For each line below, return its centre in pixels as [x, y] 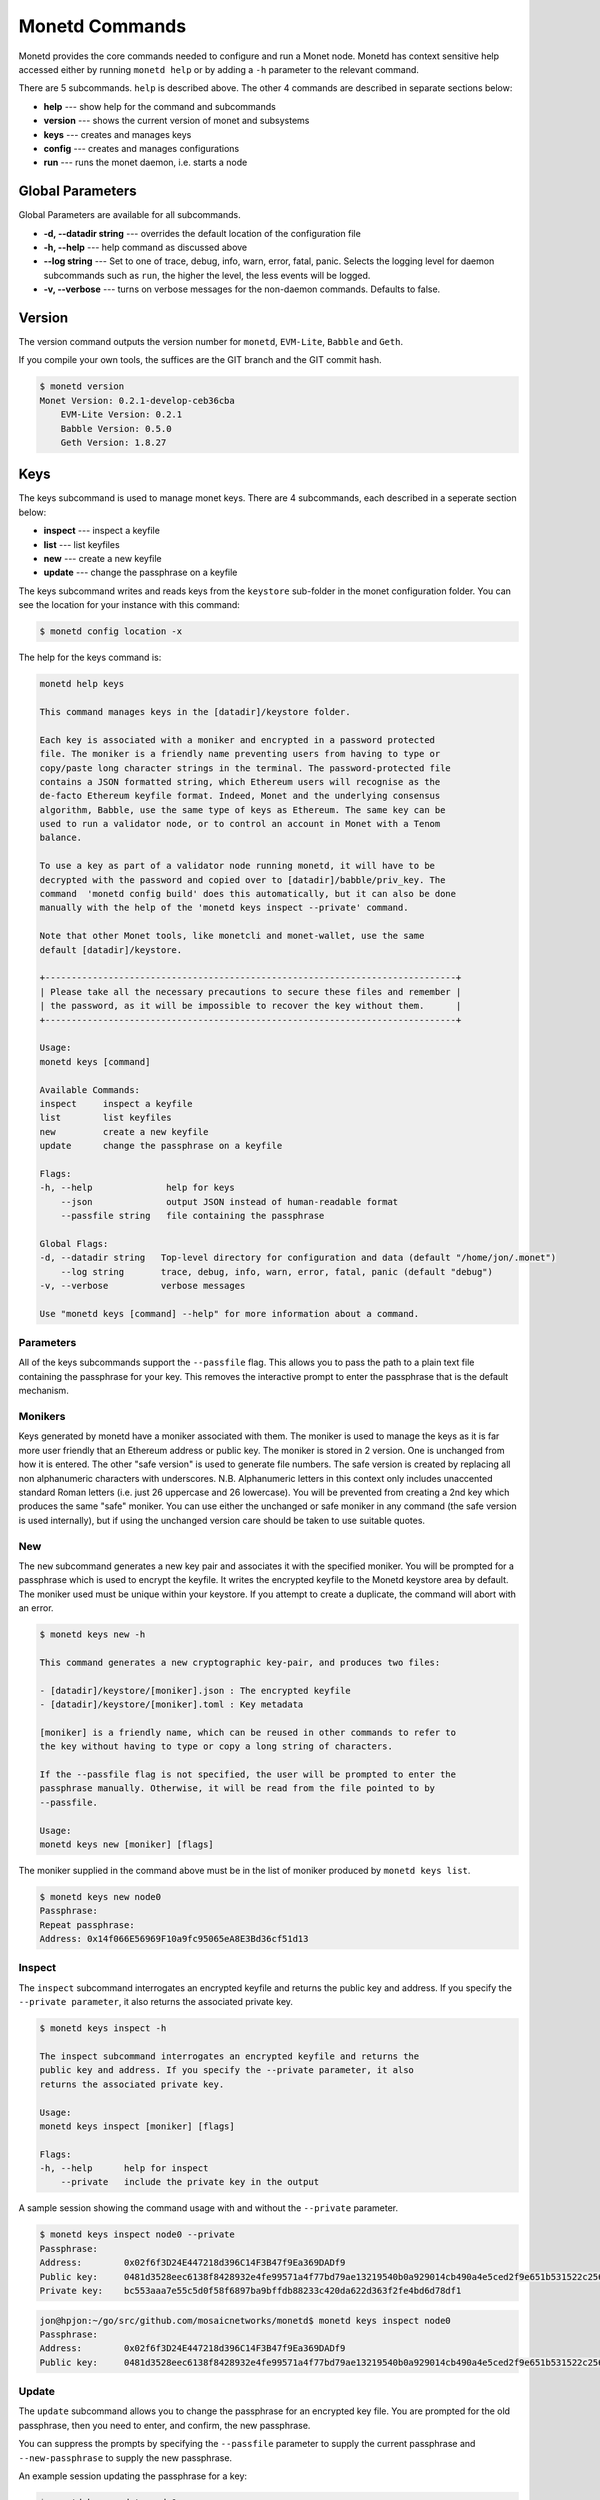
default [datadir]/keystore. [111, 949]
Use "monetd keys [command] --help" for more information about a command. [229, 1313]
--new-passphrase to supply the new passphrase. [125, 2457]
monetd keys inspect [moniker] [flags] [137, 2126]
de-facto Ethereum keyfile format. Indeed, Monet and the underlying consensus [240, 796]
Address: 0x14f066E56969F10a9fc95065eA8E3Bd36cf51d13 [174, 1939]
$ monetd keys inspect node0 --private [137, 2234]
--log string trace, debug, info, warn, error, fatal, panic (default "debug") [277, 1271]
